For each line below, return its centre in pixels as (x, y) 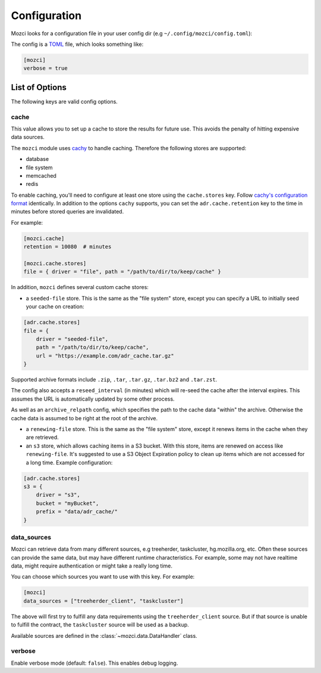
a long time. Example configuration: (69, 463)
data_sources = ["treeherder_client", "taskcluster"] (103, 601)
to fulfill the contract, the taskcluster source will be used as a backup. (100, 625)
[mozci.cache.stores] (55, 263)
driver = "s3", (58, 495)
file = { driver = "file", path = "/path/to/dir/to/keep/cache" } (122, 272)
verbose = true (45, 68)
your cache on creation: (55, 306)
